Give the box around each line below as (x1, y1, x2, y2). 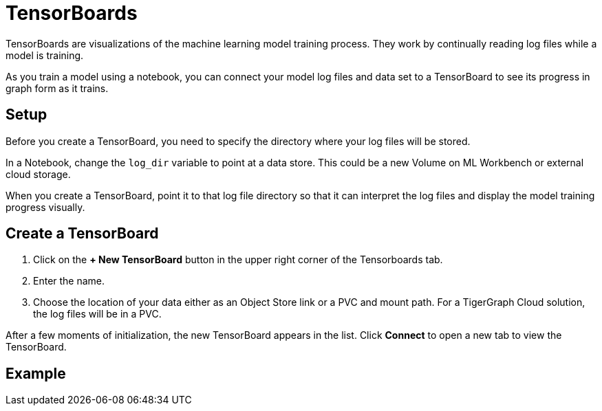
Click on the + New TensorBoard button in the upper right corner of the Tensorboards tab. (33, 254, 443, 266)
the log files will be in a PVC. (33, 308, 162, 320)
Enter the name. (33, 275, 105, 287)
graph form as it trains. (6, 82, 109, 94)
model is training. (6, 49, 84, 61)
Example (6, 364, 66, 382)
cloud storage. (6, 168, 71, 180)
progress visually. (6, 201, 85, 213)
